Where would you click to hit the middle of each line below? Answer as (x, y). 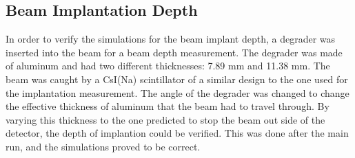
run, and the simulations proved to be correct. (103, 146)
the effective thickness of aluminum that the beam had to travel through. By (168, 106)
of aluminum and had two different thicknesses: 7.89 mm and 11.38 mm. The (168, 66)
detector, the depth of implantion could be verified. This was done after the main (177, 133)
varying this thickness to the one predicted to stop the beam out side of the (165, 119)
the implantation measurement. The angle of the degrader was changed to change (177, 92)
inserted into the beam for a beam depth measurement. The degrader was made (174, 52)
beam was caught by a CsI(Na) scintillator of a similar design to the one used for (177, 79)
